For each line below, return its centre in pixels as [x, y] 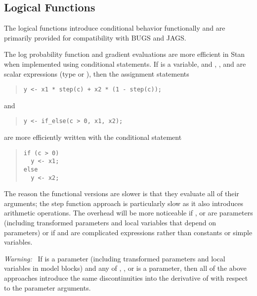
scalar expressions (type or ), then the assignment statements [97, 73]
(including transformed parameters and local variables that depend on [110, 223]
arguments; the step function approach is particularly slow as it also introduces [124, 203]
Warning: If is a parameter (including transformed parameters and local [115, 258]
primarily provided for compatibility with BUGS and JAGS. [95, 37]
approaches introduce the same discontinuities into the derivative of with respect [126, 278]
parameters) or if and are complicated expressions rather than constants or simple [128, 232]
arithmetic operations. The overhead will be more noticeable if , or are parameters [128, 213]
